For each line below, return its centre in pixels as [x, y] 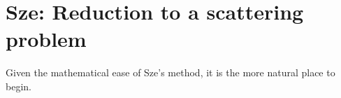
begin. [19, 86]
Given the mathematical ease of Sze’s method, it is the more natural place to [170, 72]
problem [46, 39]
